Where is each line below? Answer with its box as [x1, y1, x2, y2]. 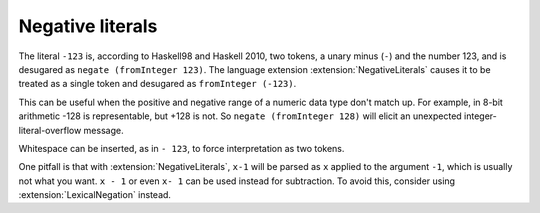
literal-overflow [18, 124, 82, 136]
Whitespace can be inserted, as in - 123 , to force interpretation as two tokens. [18, 142, 345, 154]
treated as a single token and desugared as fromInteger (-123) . [18, 78, 297, 90]
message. [83, 124, 124, 136]
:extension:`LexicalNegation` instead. [18, 189, 172, 201]
